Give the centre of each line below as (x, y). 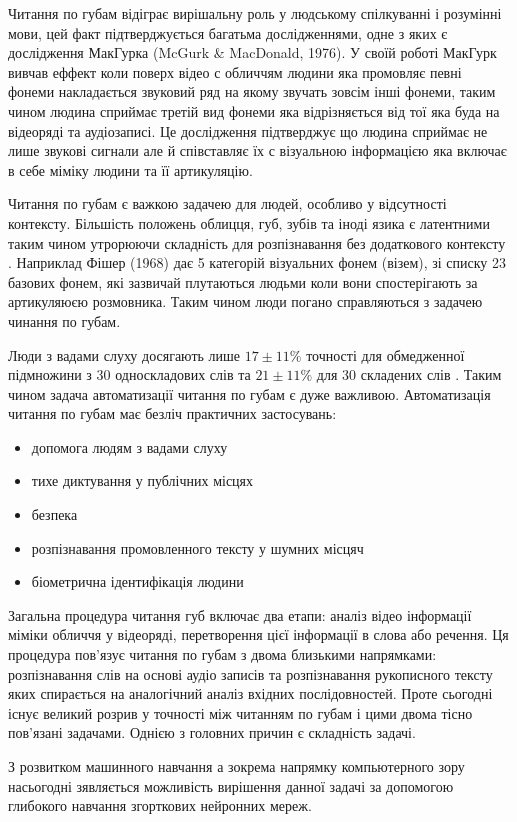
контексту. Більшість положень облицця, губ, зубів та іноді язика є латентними (249, 222)
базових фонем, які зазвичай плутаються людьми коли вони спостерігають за (243, 281)
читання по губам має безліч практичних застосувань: (172, 413)
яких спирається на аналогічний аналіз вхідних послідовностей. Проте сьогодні (250, 693)
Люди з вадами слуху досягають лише (124, 354)
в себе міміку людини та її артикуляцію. (130, 169)
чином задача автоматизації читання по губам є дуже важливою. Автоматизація (249, 393)
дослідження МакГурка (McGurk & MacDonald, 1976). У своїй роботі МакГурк (252, 52)
